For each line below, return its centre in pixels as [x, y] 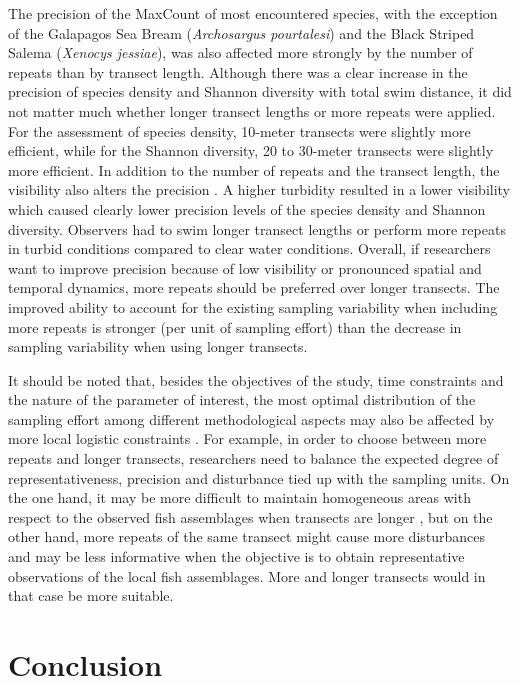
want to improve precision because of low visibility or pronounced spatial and [245, 267]
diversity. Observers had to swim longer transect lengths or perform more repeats [257, 228]
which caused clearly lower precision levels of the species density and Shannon [247, 208]
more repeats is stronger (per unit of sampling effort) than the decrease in [235, 326]
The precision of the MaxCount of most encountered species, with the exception [253, 13]
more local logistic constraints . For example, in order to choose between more [247, 438]
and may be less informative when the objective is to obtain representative [236, 556]
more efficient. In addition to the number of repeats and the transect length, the [254, 169]
